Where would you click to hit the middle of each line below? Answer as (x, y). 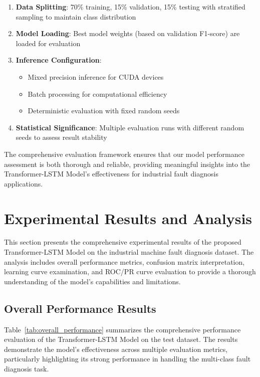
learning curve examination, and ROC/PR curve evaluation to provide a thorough (130, 271)
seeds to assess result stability (61, 137)
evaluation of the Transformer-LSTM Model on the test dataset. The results (121, 339)
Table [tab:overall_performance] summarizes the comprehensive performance (122, 329)
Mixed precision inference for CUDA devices (96, 76)
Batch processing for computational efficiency (97, 93)
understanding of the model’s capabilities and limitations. (92, 281)
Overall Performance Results (80, 308)
